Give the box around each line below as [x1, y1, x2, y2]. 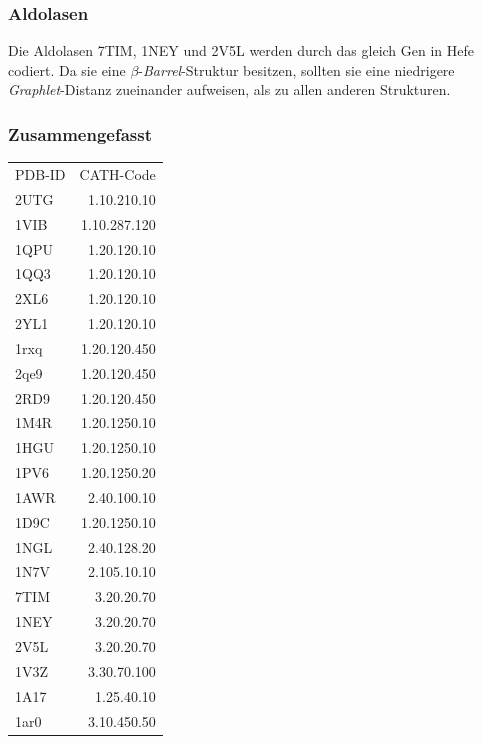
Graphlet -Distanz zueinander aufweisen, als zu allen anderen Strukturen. [8, 79, 451, 100]
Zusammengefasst [8, 121, 153, 146]
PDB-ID [15, 163, 66, 184]
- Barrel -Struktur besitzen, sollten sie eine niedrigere [138, 59, 455, 80]
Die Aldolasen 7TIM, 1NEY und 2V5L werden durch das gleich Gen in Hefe [8, 40, 475, 61]
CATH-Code [79, 163, 156, 184]
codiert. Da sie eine [8, 59, 126, 80]
